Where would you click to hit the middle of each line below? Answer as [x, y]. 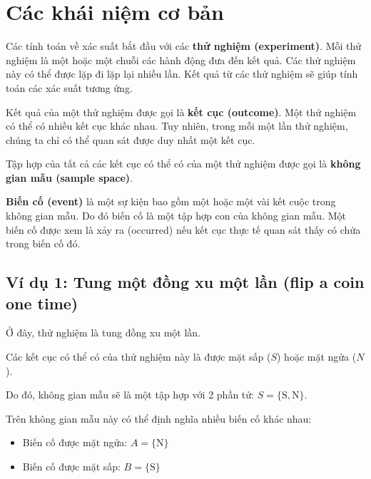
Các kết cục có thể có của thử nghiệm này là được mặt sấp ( [138, 357]
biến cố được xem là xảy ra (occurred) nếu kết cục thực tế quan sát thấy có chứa [183, 229]
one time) [42, 303]
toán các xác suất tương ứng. [69, 87]
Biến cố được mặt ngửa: [75, 442]
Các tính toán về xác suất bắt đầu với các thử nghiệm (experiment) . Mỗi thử [184, 46]
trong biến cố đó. [43, 243]
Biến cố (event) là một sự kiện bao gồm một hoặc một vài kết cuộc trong [171, 201]
